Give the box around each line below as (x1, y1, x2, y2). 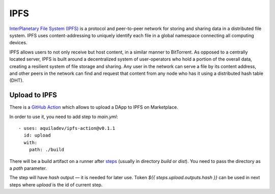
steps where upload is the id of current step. (9, 181, 103, 188)
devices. (9, 40, 28, 46)
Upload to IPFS (9, 91, 57, 99)
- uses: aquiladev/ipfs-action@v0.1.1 (18, 125, 116, 131)
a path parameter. (9, 165, 47, 171)
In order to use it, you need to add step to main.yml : (9, 114, 118, 120)
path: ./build (29, 147, 65, 153)
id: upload (23, 132, 51, 138)
